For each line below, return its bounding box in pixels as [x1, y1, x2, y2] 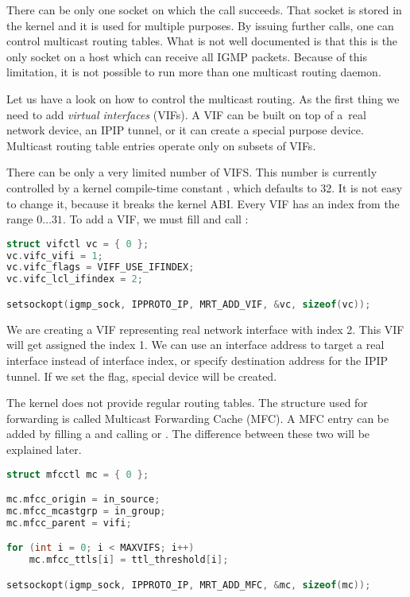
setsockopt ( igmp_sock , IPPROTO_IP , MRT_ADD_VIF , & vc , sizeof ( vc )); [6, 298, 371, 310]
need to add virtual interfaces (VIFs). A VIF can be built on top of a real [6, 106, 366, 122]
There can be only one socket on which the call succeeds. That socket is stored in [6, 2, 402, 17]
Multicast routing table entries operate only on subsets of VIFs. [6, 137, 316, 153]
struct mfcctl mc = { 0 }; [6, 468, 149, 480]
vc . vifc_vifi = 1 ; [6, 250, 103, 262]
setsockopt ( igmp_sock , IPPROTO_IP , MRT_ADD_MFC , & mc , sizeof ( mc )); [6, 579, 371, 591]
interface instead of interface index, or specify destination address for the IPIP [6, 351, 389, 368]
